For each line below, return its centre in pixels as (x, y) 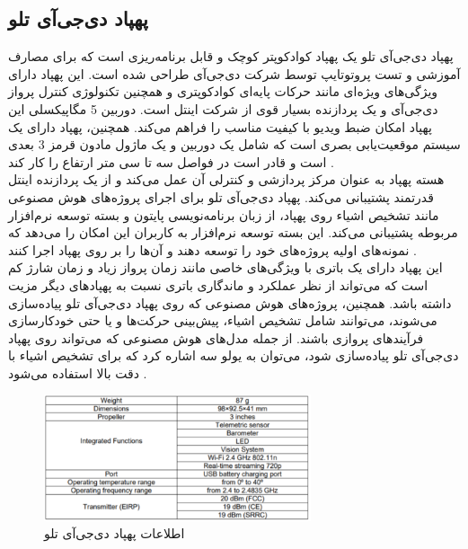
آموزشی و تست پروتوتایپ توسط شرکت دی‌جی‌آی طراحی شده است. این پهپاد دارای (234, 73)
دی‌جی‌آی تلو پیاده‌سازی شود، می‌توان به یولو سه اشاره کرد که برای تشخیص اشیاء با (234, 355)
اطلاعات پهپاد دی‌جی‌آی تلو (115, 533)
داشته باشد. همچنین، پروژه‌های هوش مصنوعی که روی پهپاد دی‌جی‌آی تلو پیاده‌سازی (230, 302)
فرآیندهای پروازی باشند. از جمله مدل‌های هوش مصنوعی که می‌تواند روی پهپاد (216, 337)
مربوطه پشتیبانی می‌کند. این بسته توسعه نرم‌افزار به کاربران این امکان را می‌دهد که (233, 232)
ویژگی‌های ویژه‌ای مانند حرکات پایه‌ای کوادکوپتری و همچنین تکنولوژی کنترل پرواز (223, 91)
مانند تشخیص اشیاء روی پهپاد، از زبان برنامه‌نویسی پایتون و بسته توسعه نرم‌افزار (224, 214)
